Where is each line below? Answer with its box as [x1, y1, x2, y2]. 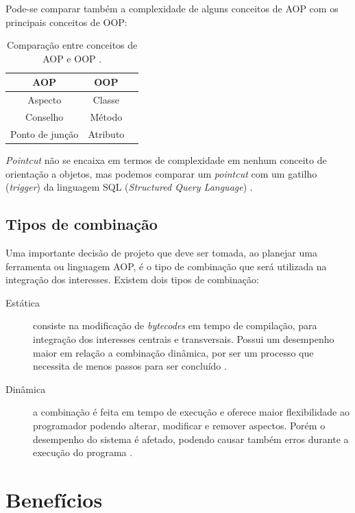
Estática [5, 295, 40, 309]
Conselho [25, 110, 64, 124]
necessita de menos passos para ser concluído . [33, 359, 227, 373]
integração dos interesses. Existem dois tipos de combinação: [5, 272, 259, 287]
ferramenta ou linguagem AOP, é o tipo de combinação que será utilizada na [5, 259, 327, 273]
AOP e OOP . [42, 51, 102, 65]
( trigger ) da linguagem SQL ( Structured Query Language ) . [5, 180, 253, 194]
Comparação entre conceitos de [7, 38, 138, 52]
